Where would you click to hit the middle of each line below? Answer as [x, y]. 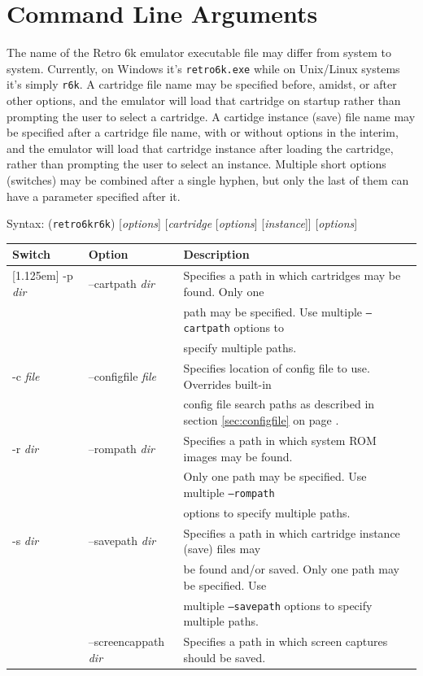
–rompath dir [121, 448]
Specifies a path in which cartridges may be [292, 275]
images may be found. [238, 456]
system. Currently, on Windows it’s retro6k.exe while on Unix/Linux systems [203, 68]
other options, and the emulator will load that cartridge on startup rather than [204, 100]
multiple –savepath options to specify [278, 605]
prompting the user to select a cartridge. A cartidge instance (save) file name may [211, 116]
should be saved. [225, 657]
